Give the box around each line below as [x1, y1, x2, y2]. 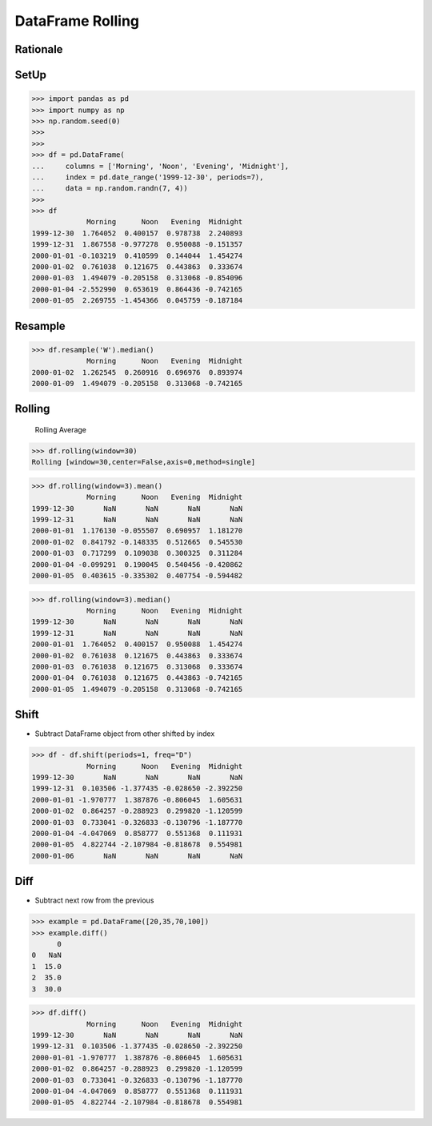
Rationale [14, 42, 63, 56]
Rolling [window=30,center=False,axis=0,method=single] [31, 457, 256, 467]
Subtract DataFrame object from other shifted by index [34, 729, 215, 738]
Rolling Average [34, 424, 87, 434]
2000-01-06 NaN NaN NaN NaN [31, 851, 243, 860]
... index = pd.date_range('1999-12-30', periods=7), [31, 172, 264, 182]
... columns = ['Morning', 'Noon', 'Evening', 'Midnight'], [31, 161, 290, 171]
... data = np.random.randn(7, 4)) [31, 184, 188, 193]
